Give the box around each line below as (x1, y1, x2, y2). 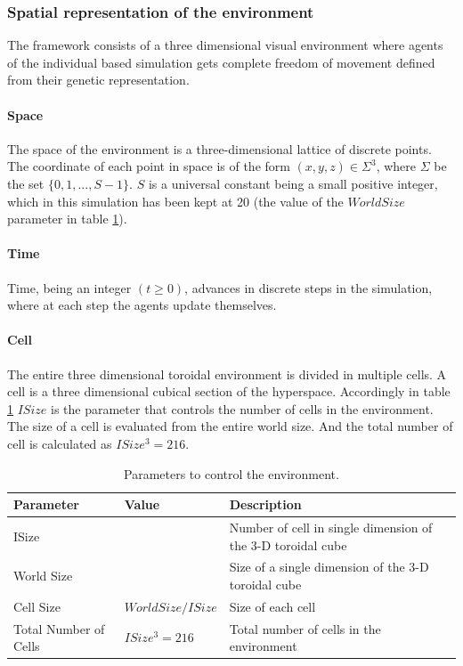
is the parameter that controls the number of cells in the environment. (50, 399, 434, 418)
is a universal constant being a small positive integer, (148, 174, 438, 192)
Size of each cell (229, 597, 316, 615)
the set (7, 174, 45, 192)
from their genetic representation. (7, 70, 190, 89)
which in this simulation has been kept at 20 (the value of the (7, 191, 344, 210)
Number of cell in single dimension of (229, 517, 433, 536)
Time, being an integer (7, 278, 132, 296)
